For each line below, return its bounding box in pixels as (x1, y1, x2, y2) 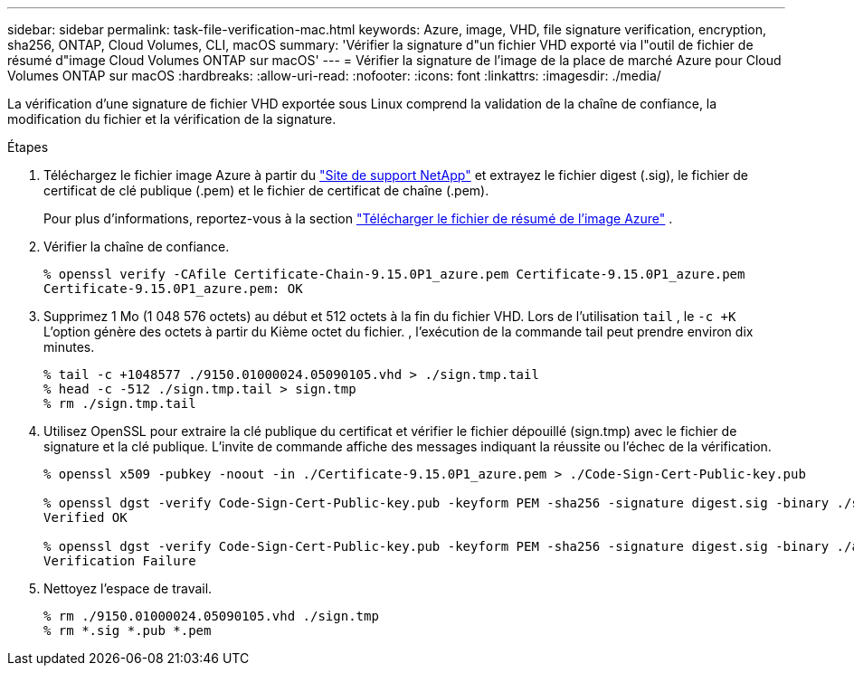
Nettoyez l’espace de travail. (43, 581, 213, 596)
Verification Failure (43, 554, 196, 568)
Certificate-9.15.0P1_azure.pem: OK (43, 281, 303, 296)
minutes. (43, 339, 95, 355)
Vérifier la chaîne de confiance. (43, 239, 230, 254)
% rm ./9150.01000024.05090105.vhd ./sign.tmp (43, 609, 379, 623)
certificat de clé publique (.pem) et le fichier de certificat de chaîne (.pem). (43, 183, 489, 198)
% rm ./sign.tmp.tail (43, 396, 196, 411)
